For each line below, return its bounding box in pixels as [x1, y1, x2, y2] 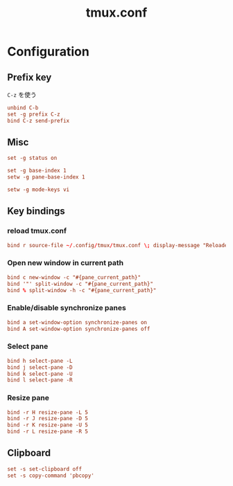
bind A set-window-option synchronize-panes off [7, 325, 150, 332]
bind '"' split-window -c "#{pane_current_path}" [7, 280, 154, 287]
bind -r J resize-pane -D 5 [7, 415, 89, 422]
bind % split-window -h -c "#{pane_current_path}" [7, 287, 157, 294]
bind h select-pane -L [7, 357, 73, 364]
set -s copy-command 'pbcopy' [7, 472, 95, 479]
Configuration [7, 44, 90, 60]
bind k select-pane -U [7, 370, 73, 377]
